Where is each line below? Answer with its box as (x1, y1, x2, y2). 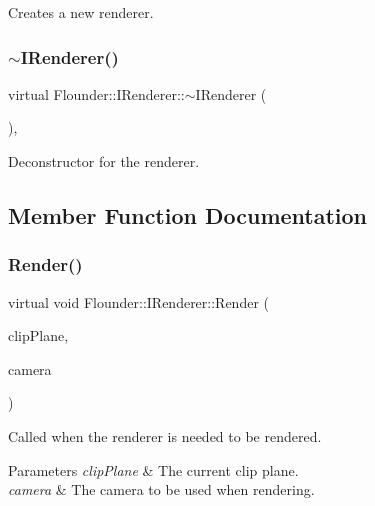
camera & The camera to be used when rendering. (8, 479, 315, 500)
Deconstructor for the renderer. (8, 151, 200, 171)
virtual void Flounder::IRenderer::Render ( (8, 291, 270, 312)
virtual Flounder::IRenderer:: (8, 83, 185, 104)
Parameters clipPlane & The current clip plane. (8, 459, 299, 480)
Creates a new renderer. (8, 2, 154, 22)
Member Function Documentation (8, 199, 368, 230)
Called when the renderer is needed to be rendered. (8, 425, 322, 446)
